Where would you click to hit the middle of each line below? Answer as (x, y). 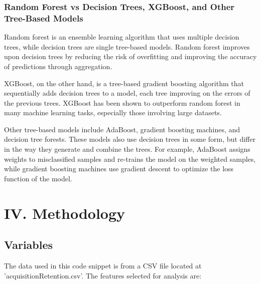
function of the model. (38, 178)
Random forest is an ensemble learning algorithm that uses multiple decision (122, 37)
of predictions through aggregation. (58, 66)
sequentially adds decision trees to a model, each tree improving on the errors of (127, 93)
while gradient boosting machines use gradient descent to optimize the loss (119, 169)
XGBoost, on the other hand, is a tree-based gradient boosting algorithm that (124, 83)
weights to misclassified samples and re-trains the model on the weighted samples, (130, 159)
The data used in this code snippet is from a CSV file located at (103, 266)
